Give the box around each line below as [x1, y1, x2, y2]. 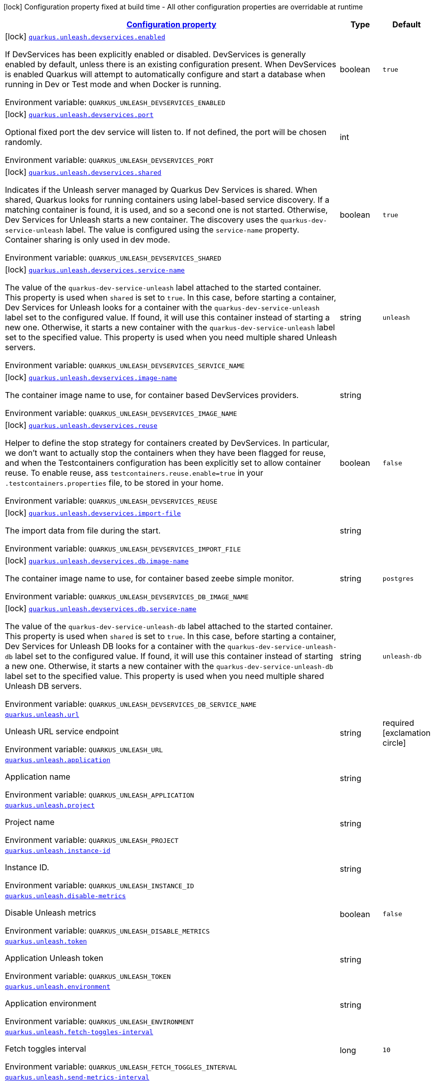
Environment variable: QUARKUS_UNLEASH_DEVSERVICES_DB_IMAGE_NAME [5, 591, 249, 601]
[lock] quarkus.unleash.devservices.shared [5, 167, 161, 177]
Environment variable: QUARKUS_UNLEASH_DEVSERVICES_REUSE [5, 496, 218, 506]
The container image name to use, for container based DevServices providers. [5, 390, 299, 400]
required [382, 717, 414, 728]
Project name [5, 817, 55, 827]
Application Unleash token [5, 953, 104, 963]
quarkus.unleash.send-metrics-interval [5, 1074, 149, 1081]
